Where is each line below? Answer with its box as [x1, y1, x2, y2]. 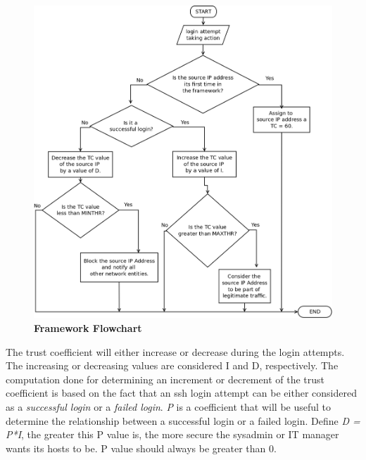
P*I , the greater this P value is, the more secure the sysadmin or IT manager [6, 427, 339, 442]
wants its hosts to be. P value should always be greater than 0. [6, 440, 277, 455]
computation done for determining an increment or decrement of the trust [6, 371, 324, 386]
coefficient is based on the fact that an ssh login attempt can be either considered [6, 385, 357, 400]
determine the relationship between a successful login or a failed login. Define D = [6, 413, 360, 428]
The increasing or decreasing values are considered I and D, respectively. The [6, 358, 339, 373]
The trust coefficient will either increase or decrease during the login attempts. [6, 344, 345, 359]
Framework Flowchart [34, 320, 142, 335]
